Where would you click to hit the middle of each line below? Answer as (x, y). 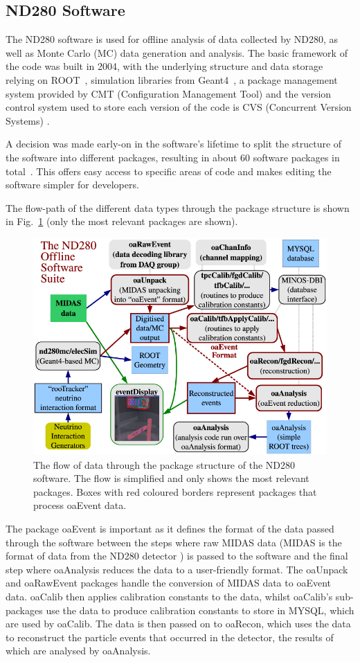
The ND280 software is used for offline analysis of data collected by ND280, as (172, 39)
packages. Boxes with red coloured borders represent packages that (175, 491)
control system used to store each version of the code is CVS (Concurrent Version (179, 107)
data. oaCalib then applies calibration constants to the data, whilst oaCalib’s (169, 597)
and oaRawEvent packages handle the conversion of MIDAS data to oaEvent (168, 583)
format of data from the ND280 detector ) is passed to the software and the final (177, 556)
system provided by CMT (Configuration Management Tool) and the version (169, 93)
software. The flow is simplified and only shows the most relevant (171, 478)
